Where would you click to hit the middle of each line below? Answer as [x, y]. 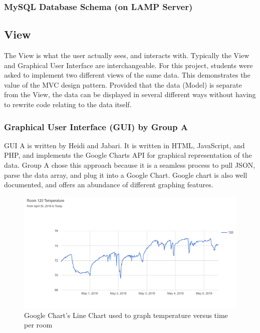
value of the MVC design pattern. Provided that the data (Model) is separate [123, 84]
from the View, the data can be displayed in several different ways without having [130, 94]
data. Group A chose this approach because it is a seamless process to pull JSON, [130, 165]
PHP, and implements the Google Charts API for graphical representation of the [128, 155]
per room [38, 325]
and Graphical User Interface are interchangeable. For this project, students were [128, 65]
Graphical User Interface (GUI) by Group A [96, 126]
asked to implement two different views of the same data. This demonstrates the [127, 75]
